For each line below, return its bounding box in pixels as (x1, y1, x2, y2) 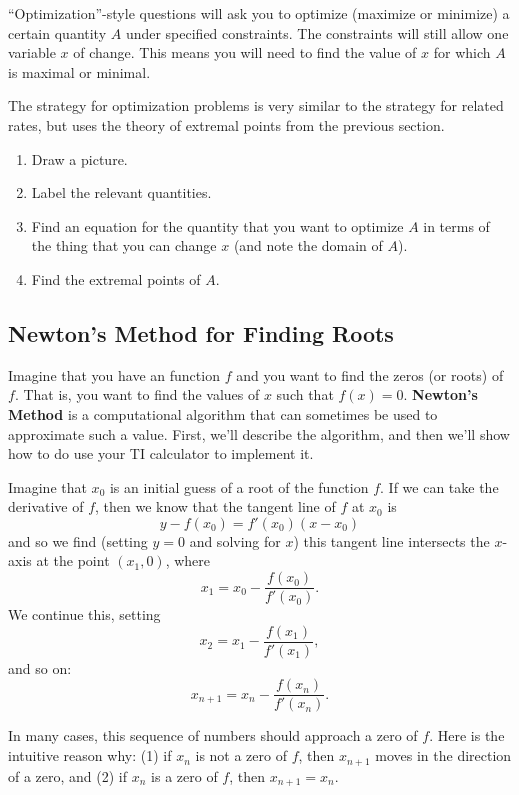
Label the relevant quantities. (31, 182, 212, 203)
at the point (36, 550, 110, 571)
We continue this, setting (8, 604, 161, 625)
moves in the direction (375, 745, 512, 766)
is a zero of (151, 765, 218, 786)
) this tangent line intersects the (293, 530, 490, 551)
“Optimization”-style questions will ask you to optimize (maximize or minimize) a (8, 3, 510, 23)
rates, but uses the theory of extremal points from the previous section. (8, 114, 445, 135)
